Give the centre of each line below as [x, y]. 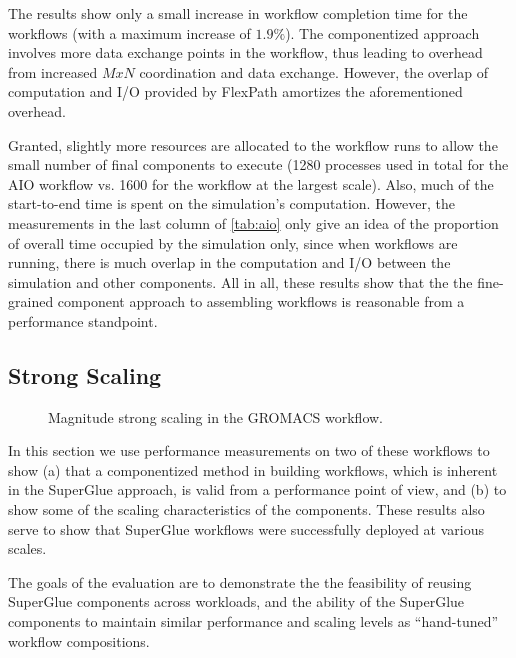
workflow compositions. [79, 640]
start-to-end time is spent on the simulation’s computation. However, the [231, 203]
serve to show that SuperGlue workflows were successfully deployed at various [246, 528]
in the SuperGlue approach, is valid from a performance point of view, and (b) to [257, 489]
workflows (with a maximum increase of [129, 32]
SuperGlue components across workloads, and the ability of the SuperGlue [236, 601]
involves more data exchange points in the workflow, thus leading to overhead [245, 52]
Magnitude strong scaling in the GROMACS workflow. [215, 416]
